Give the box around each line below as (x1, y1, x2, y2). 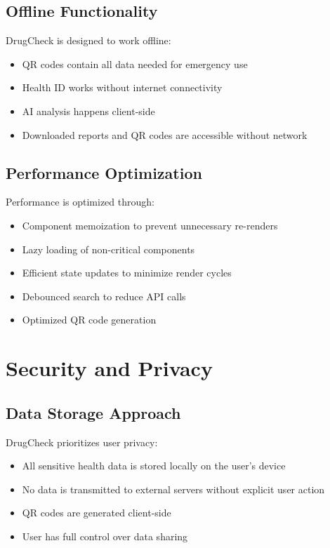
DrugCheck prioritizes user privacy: (6, 434, 158, 449)
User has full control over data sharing (22, 528, 188, 543)
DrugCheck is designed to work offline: (6, 33, 171, 48)
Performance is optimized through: (6, 194, 154, 209)
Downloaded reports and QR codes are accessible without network (22, 127, 308, 142)
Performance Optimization (6, 161, 202, 183)
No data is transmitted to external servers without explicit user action (22, 481, 325, 496)
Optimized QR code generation (22, 312, 157, 327)
